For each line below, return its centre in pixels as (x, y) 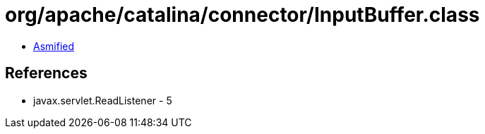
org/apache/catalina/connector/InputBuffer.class (243, 15)
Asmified (54, 46)
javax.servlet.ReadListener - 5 (103, 100)
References (46, 73)
